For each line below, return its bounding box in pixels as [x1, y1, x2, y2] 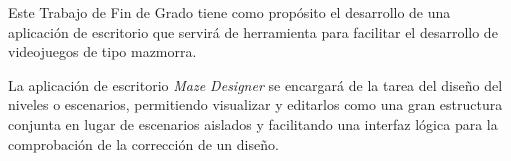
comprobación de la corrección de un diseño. [8, 133, 279, 154]
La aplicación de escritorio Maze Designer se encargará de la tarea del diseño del [8, 74, 503, 95]
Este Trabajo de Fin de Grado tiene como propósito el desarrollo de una [8, 2, 451, 22]
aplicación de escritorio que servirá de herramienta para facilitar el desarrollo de [8, 21, 498, 42]
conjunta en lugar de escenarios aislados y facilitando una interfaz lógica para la [8, 113, 498, 134]
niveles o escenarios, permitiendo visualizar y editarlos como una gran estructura [8, 94, 503, 115]
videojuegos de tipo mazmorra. [8, 41, 197, 62]
